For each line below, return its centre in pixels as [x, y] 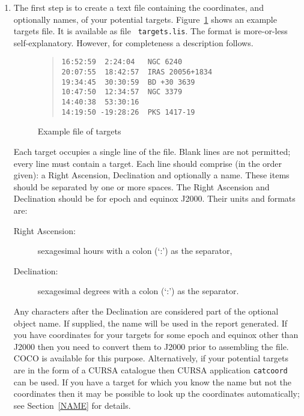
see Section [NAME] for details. [72, 405]
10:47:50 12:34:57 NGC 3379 [122, 92]
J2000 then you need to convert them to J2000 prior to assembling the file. [151, 346]
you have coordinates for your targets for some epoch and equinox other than [156, 335]
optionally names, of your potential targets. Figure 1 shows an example [145, 19]
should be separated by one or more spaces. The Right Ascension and [141, 186]
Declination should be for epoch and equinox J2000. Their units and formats [154, 198]
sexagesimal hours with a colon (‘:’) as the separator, [135, 251]
